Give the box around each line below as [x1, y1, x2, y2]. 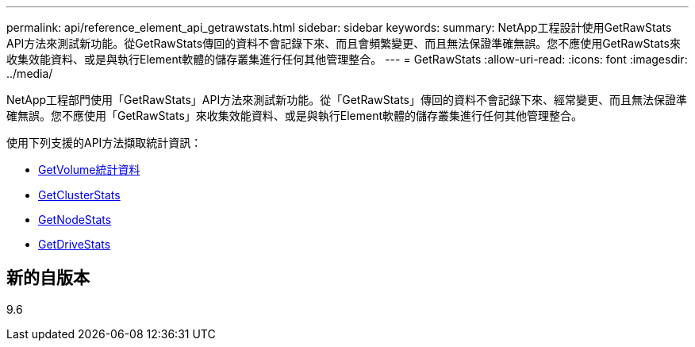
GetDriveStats [38, 237, 111, 251]
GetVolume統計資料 [38, 163, 140, 176]
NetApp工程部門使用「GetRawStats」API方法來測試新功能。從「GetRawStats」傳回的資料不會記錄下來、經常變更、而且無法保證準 [6, 93, 687, 106]
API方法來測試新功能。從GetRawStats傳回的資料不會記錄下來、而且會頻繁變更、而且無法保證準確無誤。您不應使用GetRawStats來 [6, 37, 681, 50]
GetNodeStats [38, 213, 112, 226]
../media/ [6, 67, 53, 80]
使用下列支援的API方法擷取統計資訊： [6, 136, 202, 149]
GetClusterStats [38, 188, 121, 202]
